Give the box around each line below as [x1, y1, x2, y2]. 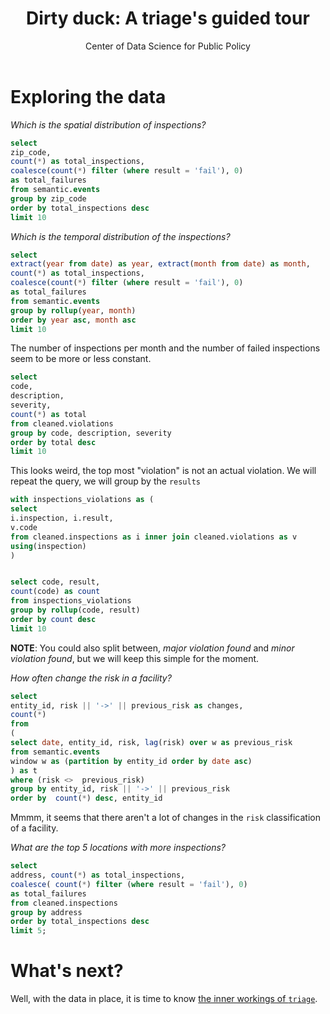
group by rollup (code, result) [10, 605, 141, 616]
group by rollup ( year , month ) [10, 305, 137, 316]
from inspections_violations [10, 596, 132, 606]
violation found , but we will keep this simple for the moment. [10, 652, 260, 664]
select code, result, [10, 577, 101, 587]
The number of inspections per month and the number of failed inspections [10, 342, 321, 354]
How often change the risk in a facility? [10, 672, 172, 684]
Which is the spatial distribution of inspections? [10, 118, 207, 131]
